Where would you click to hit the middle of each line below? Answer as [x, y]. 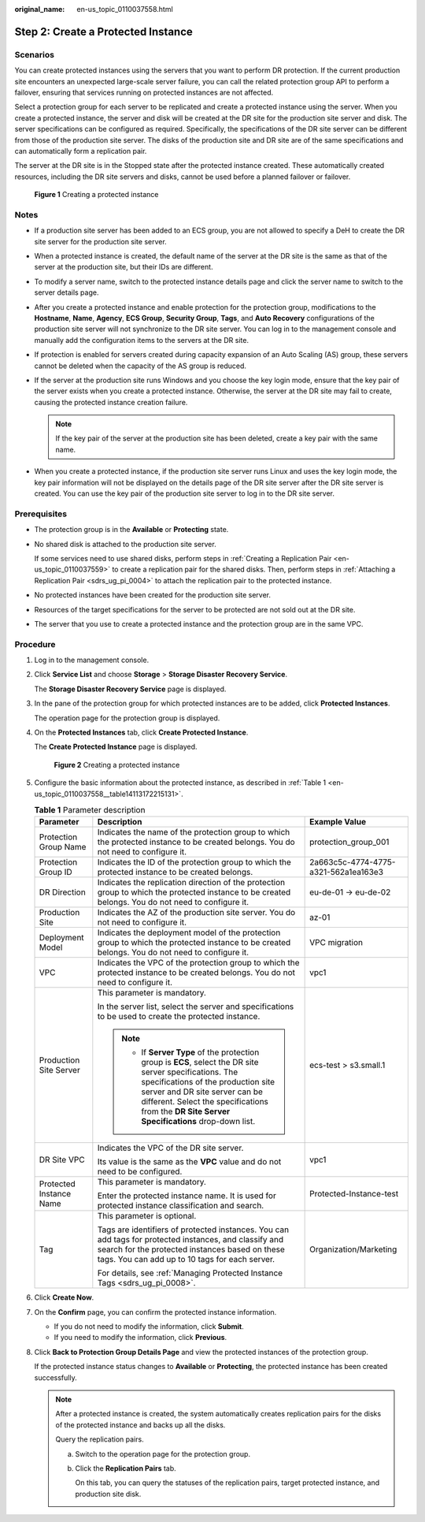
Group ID [55, 873]
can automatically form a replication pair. [81, 151]
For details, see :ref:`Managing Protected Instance [190, 1273]
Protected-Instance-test [354, 1194]
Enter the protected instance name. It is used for [187, 1196]
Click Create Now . [64, 1297]
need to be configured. [140, 1172]
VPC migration [336, 943]
